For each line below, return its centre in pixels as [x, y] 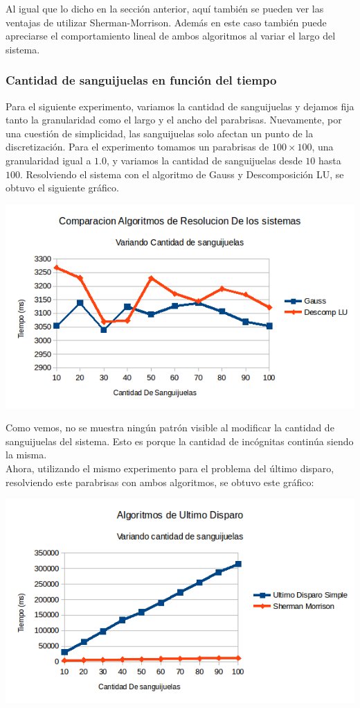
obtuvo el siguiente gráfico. [62, 188]
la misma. [26, 455]
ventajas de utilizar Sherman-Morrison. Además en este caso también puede [166, 22]
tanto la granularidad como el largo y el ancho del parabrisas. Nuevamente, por [174, 120]
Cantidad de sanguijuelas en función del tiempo [141, 80]
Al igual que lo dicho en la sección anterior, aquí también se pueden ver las [165, 8]
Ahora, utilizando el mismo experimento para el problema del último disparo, [170, 468]
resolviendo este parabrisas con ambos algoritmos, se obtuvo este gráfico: [160, 482]
